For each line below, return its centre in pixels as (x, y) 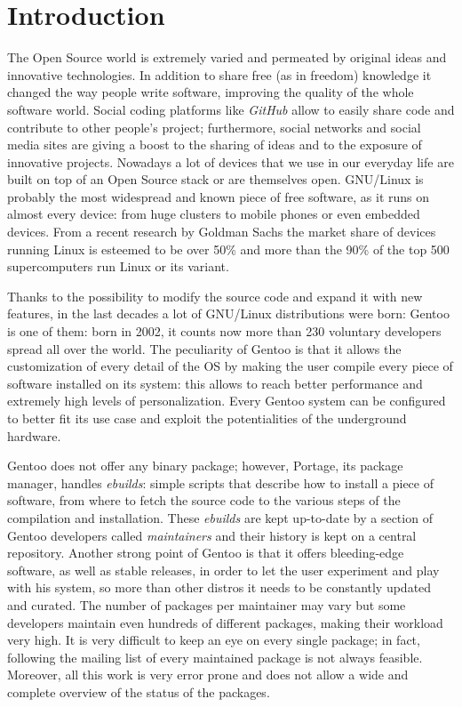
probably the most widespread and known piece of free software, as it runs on (219, 196)
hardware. (34, 435)
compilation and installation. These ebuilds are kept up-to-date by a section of (220, 517)
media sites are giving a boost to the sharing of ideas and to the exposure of (215, 145)
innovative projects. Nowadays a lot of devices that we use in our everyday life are (231, 161)
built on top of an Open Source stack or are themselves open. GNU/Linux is (215, 179)
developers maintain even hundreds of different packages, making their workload (225, 622)
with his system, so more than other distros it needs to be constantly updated (219, 587)
